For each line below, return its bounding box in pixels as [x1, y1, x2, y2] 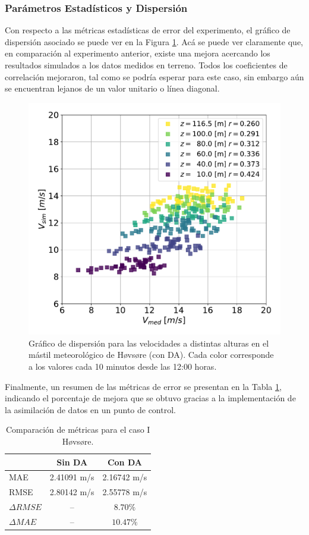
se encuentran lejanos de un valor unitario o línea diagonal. [5, 82, 220, 95]
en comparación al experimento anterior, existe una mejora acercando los [5, 47, 270, 59]
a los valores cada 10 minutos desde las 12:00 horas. [29, 360, 217, 373]
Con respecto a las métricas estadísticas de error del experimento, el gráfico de [5, 24, 291, 36]
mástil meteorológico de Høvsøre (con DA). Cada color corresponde [29, 348, 274, 361]
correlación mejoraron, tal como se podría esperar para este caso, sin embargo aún [5, 70, 304, 83]
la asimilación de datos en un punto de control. [5, 403, 176, 416]
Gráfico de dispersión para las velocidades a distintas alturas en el [29, 336, 269, 349]
